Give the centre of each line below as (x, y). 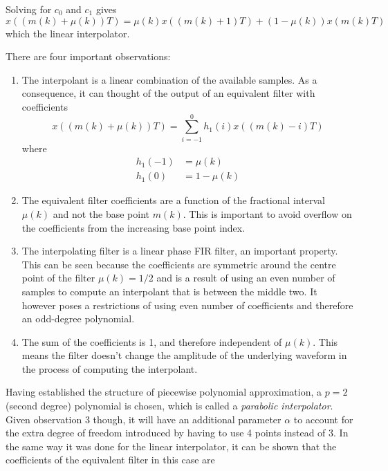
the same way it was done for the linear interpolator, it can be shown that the (171, 446)
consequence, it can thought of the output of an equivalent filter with (168, 93)
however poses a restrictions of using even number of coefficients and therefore (187, 305)
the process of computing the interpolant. (110, 368)
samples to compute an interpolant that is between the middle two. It (169, 291)
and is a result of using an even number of (246, 278)
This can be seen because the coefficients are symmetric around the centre (179, 264)
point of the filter (58, 278)
